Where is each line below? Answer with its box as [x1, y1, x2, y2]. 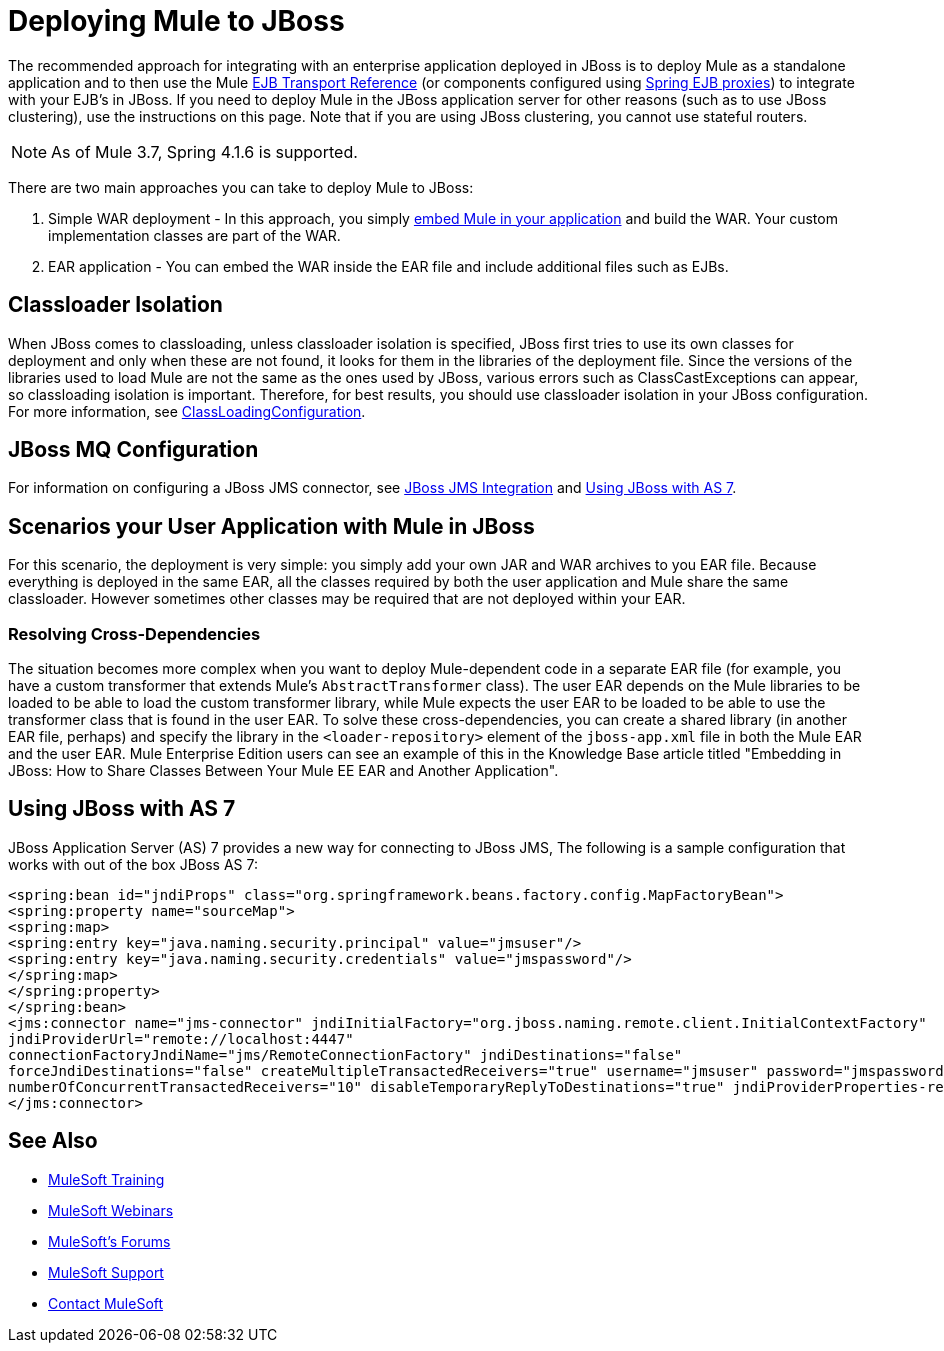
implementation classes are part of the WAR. [48, 226, 341, 244]
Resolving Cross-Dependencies [8, 623, 261, 644]
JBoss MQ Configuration [8, 437, 259, 463]
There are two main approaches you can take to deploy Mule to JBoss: [8, 178, 474, 196]
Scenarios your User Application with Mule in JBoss [8, 513, 535, 539]
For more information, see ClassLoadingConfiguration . [8, 402, 366, 420]
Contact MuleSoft [48, 1294, 164, 1312]
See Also [8, 1128, 98, 1154]
